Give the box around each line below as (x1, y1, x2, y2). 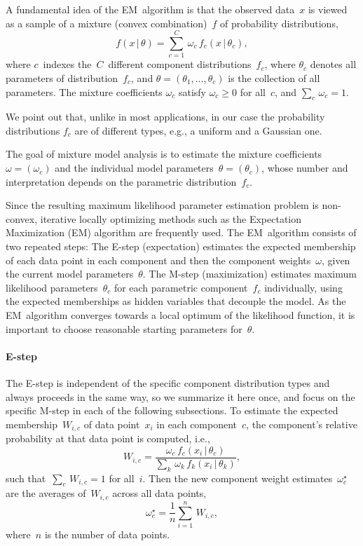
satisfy (178, 84, 206, 99)
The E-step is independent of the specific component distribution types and (6, 376, 330, 390)
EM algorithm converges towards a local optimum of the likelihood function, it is (6, 308, 355, 322)
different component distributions (108, 57, 252, 71)
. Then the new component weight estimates (142, 470, 333, 485)
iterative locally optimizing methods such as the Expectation (40, 211, 302, 226)
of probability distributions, (220, 15, 338, 30)
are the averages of (6, 486, 86, 500)
